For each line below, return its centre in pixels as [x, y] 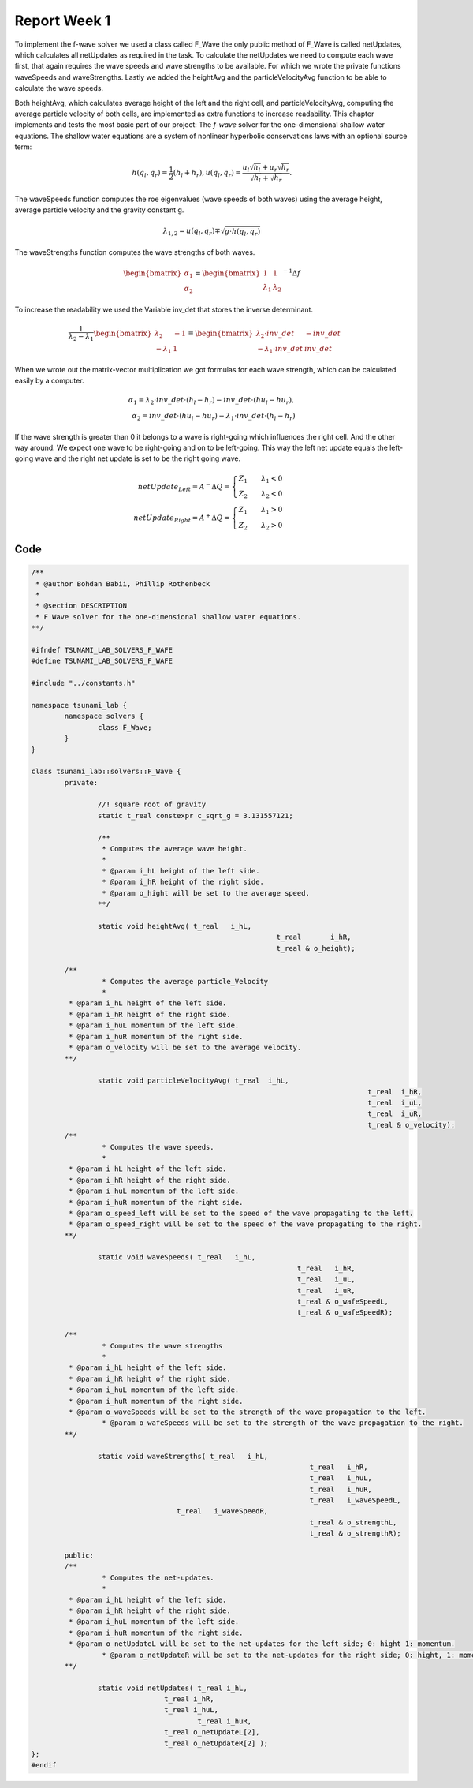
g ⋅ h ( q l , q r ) [242, 232]
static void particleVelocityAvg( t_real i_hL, [193, 1081]
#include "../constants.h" [83, 683]
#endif [44, 1765]
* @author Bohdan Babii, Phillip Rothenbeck [123, 584]
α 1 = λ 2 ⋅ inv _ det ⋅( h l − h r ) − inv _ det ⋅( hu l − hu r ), [211, 401]
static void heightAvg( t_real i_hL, [175, 926]
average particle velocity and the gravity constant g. [99, 210]
